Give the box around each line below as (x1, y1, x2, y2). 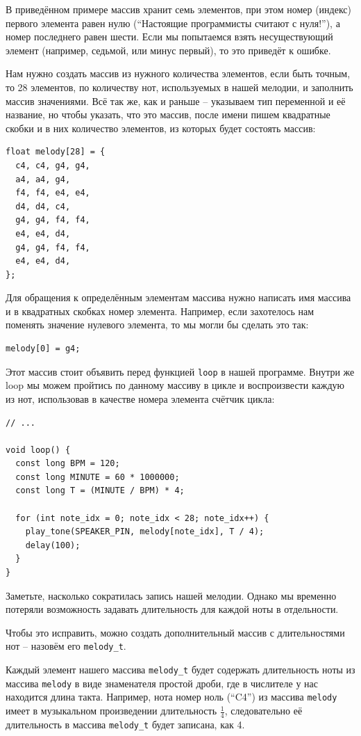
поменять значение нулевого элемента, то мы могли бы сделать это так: (6, 317, 309, 332)
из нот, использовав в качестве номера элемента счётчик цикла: (6, 391, 275, 406)
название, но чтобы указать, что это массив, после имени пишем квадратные (6, 107, 330, 122)
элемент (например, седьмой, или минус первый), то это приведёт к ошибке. (6, 42, 331, 57)
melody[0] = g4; (6, 344, 81, 354)
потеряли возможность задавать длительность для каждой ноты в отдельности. (6, 602, 339, 616)
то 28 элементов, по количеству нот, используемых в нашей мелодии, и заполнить (6, 79, 353, 94)
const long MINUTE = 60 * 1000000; (15, 472, 180, 482)
